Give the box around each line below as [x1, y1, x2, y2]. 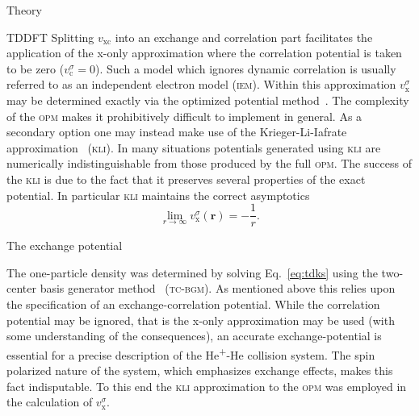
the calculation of [6, 393, 93, 410]
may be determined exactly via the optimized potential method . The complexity [6, 91, 409, 108]
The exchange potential [6, 237, 123, 254]
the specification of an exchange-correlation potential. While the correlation [6, 295, 380, 312]
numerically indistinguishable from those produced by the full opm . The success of [6, 155, 412, 172]
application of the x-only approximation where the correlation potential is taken [6, 44, 402, 61]
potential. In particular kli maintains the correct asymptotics [6, 186, 310, 203]
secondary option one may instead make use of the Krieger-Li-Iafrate [6, 123, 347, 140]
